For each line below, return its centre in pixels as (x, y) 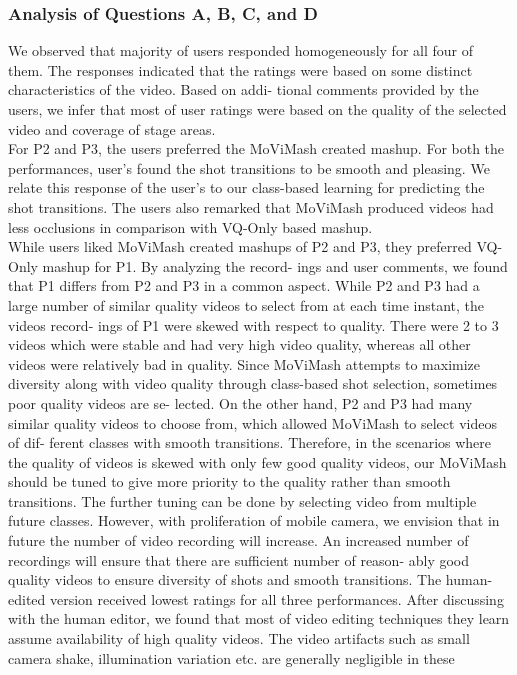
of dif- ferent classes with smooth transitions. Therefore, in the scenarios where (250, 442)
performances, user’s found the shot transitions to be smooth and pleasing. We (249, 167)
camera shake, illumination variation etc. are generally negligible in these (231, 657)
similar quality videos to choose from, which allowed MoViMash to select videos (252, 422)
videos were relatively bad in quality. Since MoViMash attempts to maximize (244, 363)
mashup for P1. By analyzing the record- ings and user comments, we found (275, 265)
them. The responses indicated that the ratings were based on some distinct (240, 69)
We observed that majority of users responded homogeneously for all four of (240, 50)
